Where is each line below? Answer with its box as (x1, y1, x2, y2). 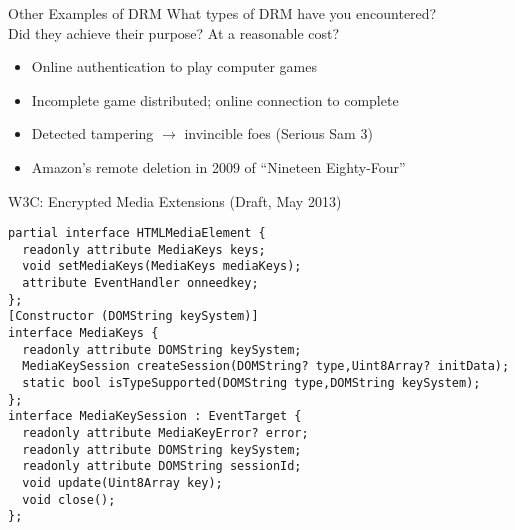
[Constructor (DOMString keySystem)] (8, 309, 259, 324)
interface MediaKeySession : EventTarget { (8, 409, 302, 424)
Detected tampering (31, 123, 154, 144)
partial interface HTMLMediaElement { (8, 226, 266, 241)
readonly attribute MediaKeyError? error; (22, 426, 309, 441)
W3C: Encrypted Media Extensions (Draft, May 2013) (8, 190, 342, 211)
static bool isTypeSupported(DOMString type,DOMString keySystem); (22, 376, 481, 391)
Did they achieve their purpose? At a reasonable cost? (8, 22, 340, 43)
